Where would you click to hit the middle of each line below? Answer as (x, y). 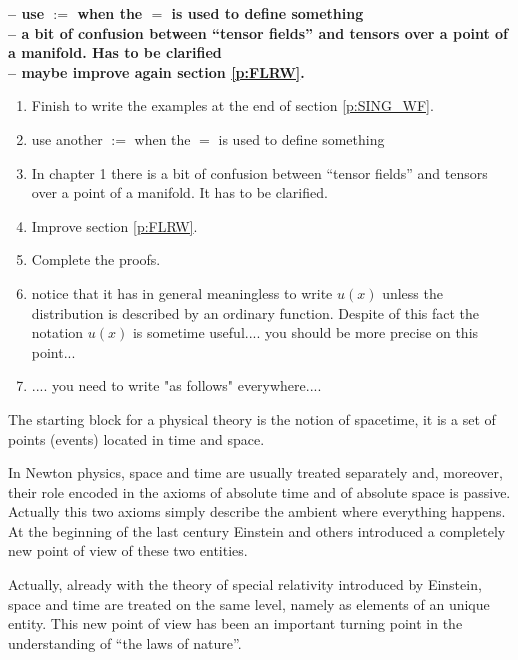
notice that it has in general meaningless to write (182, 292)
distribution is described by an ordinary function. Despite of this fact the (255, 312)
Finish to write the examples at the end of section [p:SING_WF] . (232, 105)
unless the (412, 292)
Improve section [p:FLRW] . (114, 225)
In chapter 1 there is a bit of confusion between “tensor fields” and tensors (259, 172)
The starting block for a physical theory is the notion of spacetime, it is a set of (252, 418)
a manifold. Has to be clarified (115, 52)
